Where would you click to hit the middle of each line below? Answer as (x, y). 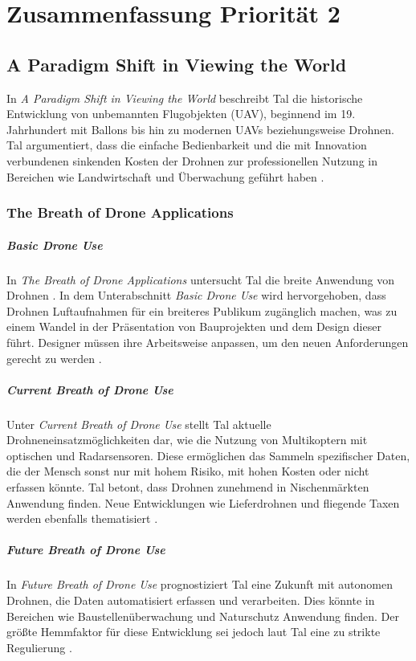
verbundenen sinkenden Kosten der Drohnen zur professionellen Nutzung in (192, 160)
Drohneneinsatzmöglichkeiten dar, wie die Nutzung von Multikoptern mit (187, 440)
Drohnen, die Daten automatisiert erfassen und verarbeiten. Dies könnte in (191, 600)
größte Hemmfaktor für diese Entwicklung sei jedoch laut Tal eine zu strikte (194, 632)
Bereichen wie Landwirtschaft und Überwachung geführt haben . (165, 176)
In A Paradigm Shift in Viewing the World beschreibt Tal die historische (185, 98)
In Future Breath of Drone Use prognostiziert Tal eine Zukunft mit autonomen (200, 584)
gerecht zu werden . (54, 358)
